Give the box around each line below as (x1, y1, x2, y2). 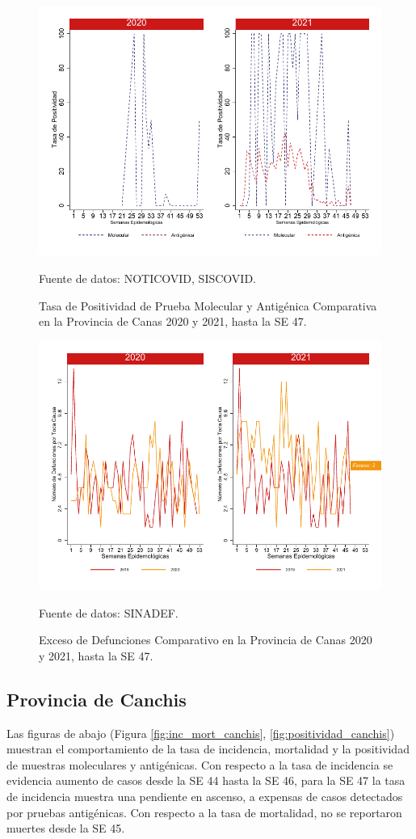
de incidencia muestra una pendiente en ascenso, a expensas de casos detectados (6, 788, 403, 805)
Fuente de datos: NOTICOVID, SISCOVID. (39, 269, 256, 286)
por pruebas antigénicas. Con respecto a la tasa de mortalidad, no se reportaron (6, 803, 402, 820)
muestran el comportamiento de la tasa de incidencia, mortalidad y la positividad (6, 740, 410, 757)
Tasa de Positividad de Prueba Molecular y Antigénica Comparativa (39, 297, 377, 314)
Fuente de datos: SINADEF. (39, 604, 179, 621)
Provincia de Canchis (6, 686, 187, 711)
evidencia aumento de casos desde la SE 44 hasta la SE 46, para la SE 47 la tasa (6, 772, 405, 789)
